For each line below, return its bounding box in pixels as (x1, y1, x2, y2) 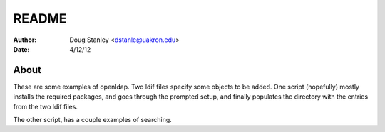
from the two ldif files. (13, 102, 78, 111)
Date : (13, 45, 30, 53)
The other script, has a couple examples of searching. (13, 116, 173, 124)
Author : (13, 35, 37, 44)
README (13, 11, 67, 26)
